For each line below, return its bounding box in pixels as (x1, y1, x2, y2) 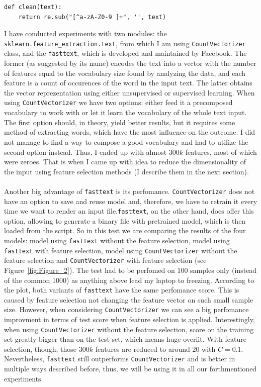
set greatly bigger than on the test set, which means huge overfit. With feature (4, 334, 246, 344)
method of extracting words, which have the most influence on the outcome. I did (4, 127, 255, 137)
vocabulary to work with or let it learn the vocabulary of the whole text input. (4, 107, 247, 118)
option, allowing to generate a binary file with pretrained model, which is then (4, 215, 246, 226)
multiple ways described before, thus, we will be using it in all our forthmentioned (4, 363, 257, 374)
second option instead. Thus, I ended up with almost (4, 146, 167, 157)
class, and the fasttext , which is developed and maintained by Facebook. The (4, 48, 247, 58)
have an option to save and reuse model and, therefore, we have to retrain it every (4, 196, 257, 206)
